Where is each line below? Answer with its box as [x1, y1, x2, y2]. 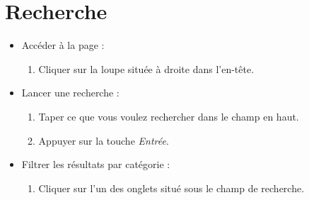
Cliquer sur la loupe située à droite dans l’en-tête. [38, 61, 255, 76]
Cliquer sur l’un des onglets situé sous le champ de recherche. [38, 180, 305, 195]
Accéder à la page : [21, 38, 105, 52]
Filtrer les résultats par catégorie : [21, 157, 170, 172]
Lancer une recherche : [21, 85, 119, 100]
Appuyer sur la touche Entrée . [38, 133, 169, 148]
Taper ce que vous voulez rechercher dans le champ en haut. [38, 109, 299, 123]
